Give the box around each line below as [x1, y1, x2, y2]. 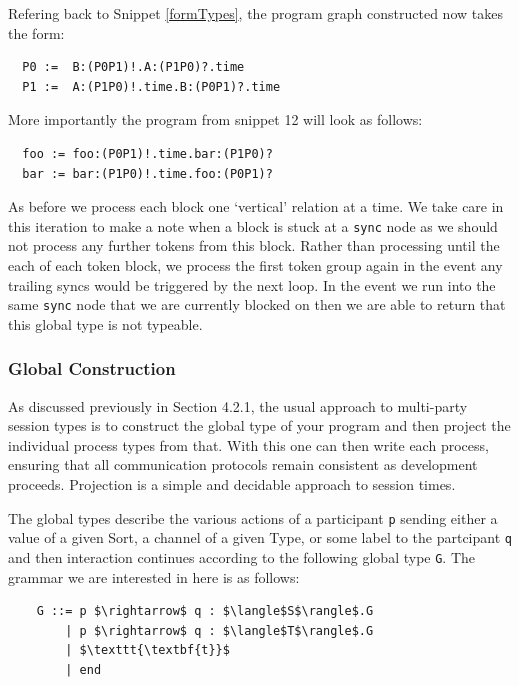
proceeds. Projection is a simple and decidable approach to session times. [8, 474, 456, 495]
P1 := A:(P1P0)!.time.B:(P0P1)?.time [22, 79, 281, 94]
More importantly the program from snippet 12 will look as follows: [8, 109, 423, 130]
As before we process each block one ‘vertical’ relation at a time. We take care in [8, 196, 504, 217]
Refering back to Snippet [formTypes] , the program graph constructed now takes [8, 3, 503, 23]
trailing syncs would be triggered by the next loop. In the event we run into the [8, 274, 496, 295]
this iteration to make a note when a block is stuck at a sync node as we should [8, 215, 498, 236]
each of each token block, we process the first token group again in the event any [8, 255, 503, 275]
